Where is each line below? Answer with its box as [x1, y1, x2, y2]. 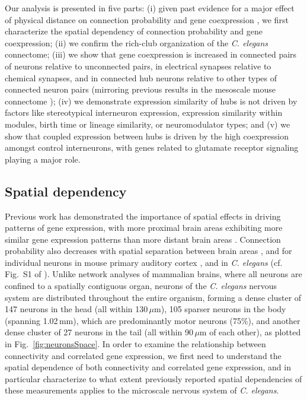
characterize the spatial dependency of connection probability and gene [5, 25, 263, 37]
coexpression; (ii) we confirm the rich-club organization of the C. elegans [5, 36, 268, 49]
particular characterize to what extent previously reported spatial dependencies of [5, 372, 302, 385]
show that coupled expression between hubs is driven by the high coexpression [5, 129, 289, 142]
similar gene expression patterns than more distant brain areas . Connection [5, 233, 281, 245]
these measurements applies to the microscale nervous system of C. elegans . [5, 384, 279, 396]
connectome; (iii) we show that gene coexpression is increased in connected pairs [5, 48, 297, 61]
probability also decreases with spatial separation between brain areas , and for [5, 245, 292, 257]
